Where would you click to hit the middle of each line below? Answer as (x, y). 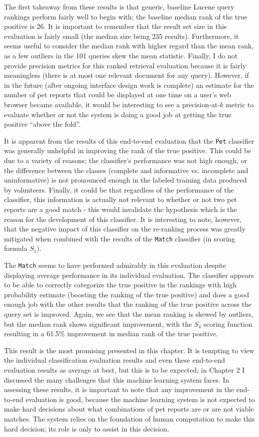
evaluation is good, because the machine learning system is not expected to (140, 399)
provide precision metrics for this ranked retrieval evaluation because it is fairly (125, 65)
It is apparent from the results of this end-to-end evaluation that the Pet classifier (129, 140)
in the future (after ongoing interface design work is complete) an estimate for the (129, 85)
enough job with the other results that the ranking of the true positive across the (128, 304)
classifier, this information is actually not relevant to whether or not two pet (121, 199)
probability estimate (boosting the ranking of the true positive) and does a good (127, 294)
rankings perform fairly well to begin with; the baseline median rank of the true (126, 16)
